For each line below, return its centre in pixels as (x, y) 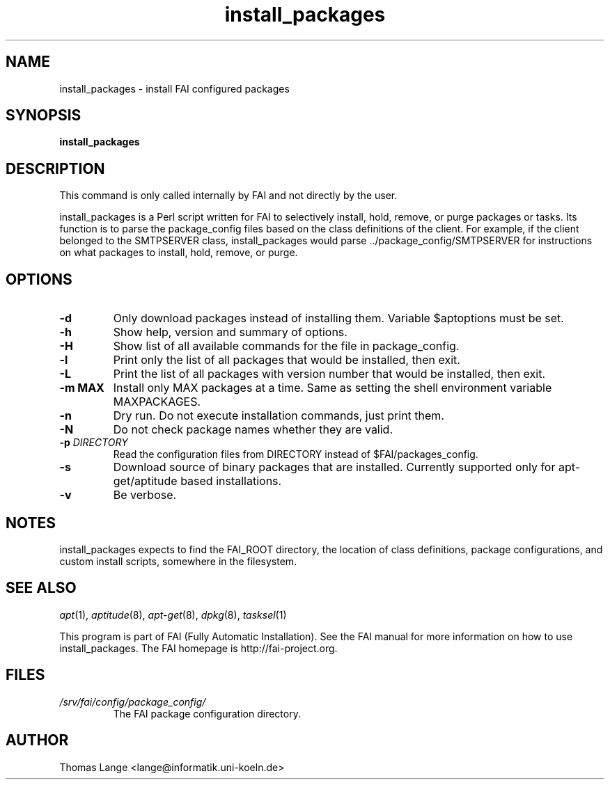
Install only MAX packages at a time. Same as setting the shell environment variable (333, 388)
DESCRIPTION (55, 168)
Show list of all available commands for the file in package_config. (286, 346)
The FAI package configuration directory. (207, 713)
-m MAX (82, 388)
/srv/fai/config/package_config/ (133, 701)
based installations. (231, 481)
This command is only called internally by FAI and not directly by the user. (228, 196)
